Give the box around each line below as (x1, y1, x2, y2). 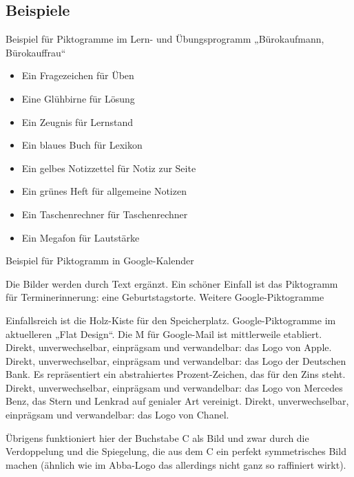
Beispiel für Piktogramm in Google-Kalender (6, 253, 194, 268)
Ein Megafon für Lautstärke (21, 230, 140, 244)
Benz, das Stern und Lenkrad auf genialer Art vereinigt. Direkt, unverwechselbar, (6, 394, 349, 408)
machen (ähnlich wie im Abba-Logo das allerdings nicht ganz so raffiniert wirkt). (6, 457, 346, 471)
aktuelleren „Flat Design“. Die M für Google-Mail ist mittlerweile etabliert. (6, 326, 322, 341)
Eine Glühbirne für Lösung (21, 91, 135, 105)
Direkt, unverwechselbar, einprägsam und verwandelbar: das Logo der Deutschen (6, 353, 346, 368)
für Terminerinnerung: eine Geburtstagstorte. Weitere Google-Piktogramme (6, 290, 324, 304)
